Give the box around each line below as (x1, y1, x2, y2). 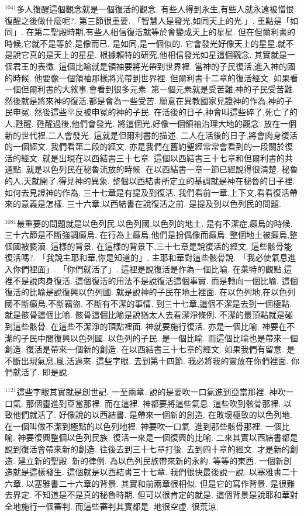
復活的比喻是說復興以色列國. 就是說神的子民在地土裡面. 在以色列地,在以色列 (5, 286, 295, 298)
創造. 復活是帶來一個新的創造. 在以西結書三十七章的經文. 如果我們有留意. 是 (5, 343, 295, 355)
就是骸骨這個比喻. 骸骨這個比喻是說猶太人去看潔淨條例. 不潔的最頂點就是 (5, 309, 285, 321)
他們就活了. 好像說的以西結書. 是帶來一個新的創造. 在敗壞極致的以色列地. (12, 408, 292, 421)
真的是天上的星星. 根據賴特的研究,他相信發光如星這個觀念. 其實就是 (29, 49, 287, 61)
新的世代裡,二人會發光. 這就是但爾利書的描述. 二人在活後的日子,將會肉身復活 (5, 129, 298, 141)
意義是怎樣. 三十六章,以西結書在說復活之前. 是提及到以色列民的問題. (20, 198, 281, 210)
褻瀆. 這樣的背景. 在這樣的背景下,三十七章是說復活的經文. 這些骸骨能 (29, 240, 292, 252)
